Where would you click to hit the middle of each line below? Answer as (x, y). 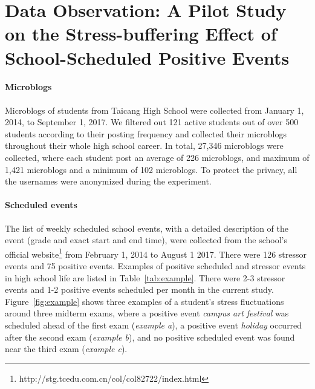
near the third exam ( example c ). (66, 349)
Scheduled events (41, 205)
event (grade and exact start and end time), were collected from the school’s (146, 240)
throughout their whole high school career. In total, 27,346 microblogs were (144, 145)
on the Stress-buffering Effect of (141, 34)
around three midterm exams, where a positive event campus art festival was (147, 313)
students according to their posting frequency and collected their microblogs (146, 133)
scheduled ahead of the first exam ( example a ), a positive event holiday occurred (154, 325)
